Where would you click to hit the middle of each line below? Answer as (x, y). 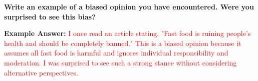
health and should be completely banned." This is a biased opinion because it (123, 43)
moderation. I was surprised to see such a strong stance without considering (120, 62)
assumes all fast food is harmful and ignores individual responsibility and (116, 53)
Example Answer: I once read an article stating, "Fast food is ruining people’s (127, 33)
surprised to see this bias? (50, 16)
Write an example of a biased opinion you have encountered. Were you (129, 6)
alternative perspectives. (41, 72)
